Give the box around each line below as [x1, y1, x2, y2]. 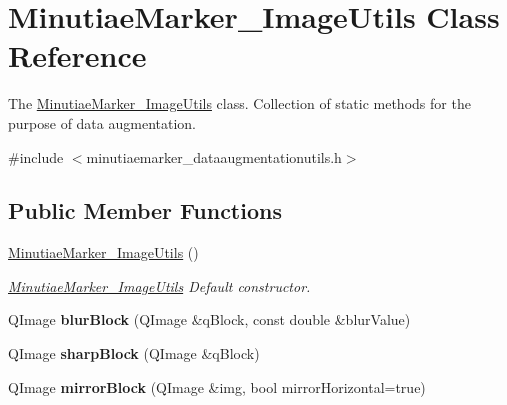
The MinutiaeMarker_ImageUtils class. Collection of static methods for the [8, 93, 471, 114]
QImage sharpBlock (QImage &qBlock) [8, 343, 260, 364]
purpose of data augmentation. [8, 112, 196, 133]
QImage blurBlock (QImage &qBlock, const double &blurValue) [8, 309, 411, 330]
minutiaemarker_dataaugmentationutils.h [86, 146, 342, 167]
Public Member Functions [8, 195, 282, 226]
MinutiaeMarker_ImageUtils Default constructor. [8, 275, 311, 296]
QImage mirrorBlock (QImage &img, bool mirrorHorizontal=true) [8, 376, 426, 397]
